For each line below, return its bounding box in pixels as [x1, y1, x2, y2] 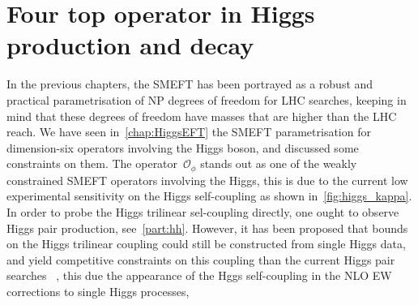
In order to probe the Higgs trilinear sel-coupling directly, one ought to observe [6, 203, 399, 220]
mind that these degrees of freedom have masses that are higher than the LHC [6, 107, 397, 124]
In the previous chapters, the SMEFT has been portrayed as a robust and [6, 75, 373, 92]
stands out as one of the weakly [200, 155, 357, 172]
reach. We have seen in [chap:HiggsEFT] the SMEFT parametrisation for [6, 123, 371, 140]
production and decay [6, 28, 254, 62]
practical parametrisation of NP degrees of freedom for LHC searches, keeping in [6, 91, 407, 108]
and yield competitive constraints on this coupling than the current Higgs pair [6, 251, 395, 268]
